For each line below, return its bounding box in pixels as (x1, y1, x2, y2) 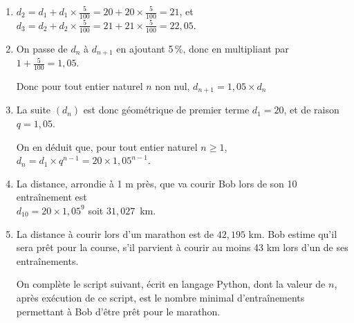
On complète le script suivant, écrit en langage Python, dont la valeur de (16, 277, 326, 291)
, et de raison (283, 102, 339, 117)
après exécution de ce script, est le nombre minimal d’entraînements (16, 290, 305, 304)
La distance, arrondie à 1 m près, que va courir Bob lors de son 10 (16, 176, 297, 190)
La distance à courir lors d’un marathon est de (16, 226, 214, 241)
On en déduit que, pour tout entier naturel (16, 139, 198, 154)
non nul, (155, 78, 190, 93)
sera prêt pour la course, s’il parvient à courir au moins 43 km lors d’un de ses (16, 240, 348, 255)
